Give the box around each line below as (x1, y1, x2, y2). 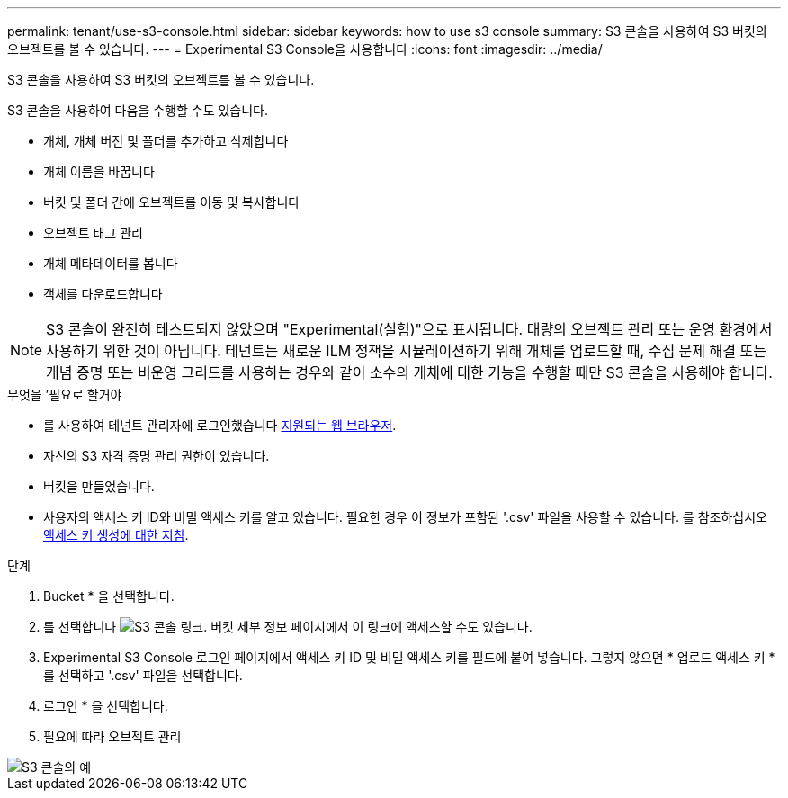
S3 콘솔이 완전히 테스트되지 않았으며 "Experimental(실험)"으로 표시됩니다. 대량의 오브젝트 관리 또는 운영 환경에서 (46, 320, 773, 338)
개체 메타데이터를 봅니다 (43, 256, 178, 271)
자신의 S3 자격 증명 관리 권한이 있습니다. (43, 448, 270, 463)
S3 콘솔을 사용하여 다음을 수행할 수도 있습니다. (7, 103, 269, 118)
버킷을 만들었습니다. (43, 479, 155, 494)
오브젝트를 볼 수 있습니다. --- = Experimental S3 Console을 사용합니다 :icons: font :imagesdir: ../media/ (7, 41, 603, 57)
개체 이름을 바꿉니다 (43, 164, 155, 179)
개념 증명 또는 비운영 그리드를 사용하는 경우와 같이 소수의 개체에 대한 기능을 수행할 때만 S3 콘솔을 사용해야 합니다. (46, 363, 773, 381)
